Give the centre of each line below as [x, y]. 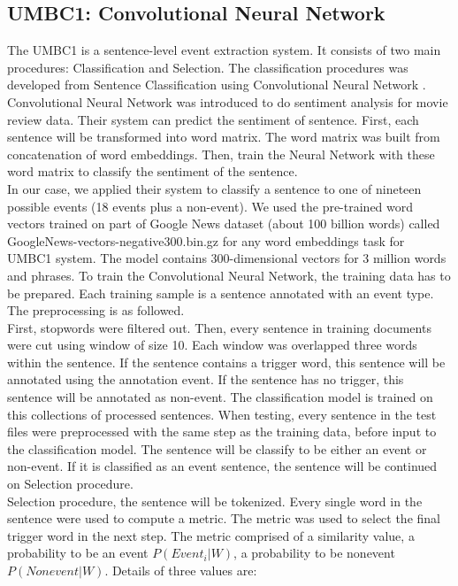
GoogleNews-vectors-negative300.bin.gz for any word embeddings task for [206, 240]
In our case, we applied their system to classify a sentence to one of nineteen [214, 188]
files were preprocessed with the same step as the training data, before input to [222, 432]
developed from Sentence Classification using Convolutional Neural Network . [217, 85]
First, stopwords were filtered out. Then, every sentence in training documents [219, 327]
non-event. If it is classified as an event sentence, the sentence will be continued [222, 466]
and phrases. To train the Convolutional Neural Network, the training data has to [229, 275]
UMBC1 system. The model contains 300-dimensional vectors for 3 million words [227, 258]
